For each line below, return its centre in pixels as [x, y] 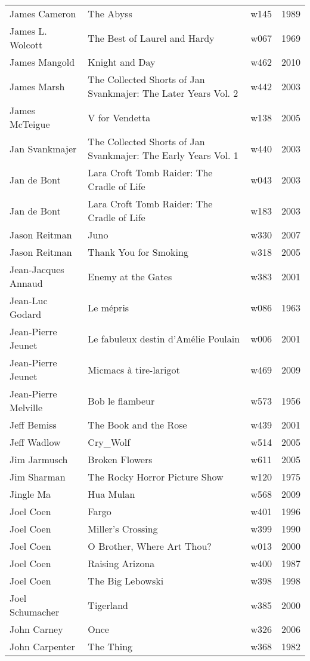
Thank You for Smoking [138, 252]
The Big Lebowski [126, 581]
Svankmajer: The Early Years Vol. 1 [163, 155]
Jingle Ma [30, 494]
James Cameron [43, 13]
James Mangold [42, 62]
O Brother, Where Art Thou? [150, 546]
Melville [26, 407]
